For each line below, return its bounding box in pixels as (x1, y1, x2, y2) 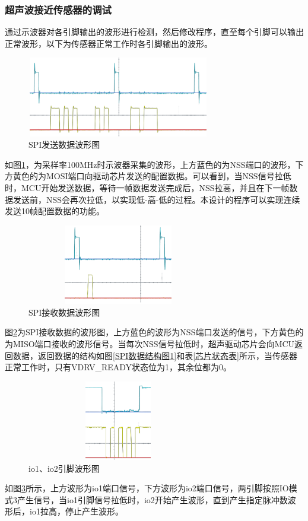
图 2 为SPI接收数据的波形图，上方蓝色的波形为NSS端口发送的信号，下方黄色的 (5, 326, 304, 338)
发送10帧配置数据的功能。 (5, 205, 104, 217)
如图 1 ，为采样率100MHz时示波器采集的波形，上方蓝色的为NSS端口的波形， (5, 158, 296, 170)
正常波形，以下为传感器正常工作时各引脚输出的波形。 (5, 37, 212, 49)
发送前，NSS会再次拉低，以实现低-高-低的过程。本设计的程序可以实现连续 (12, 193, 300, 205)
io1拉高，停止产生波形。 (29, 505, 123, 517)
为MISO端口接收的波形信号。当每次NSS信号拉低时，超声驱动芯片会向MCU (5, 337, 295, 350)
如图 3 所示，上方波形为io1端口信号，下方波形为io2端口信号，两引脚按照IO (5, 482, 289, 494)
